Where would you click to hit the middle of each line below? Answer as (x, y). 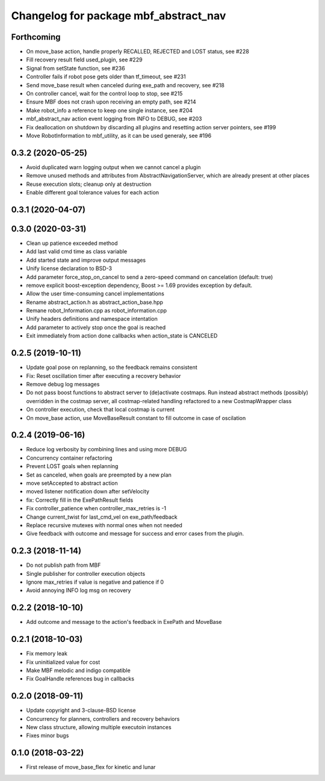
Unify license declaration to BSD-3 (69, 268)
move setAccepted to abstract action (72, 483)
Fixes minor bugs (48, 736)
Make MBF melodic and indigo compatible (78, 670)
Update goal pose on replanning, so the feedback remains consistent (112, 368)
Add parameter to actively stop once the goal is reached (96, 327)
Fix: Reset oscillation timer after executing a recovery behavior (104, 375)
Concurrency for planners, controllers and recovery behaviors (103, 718)
